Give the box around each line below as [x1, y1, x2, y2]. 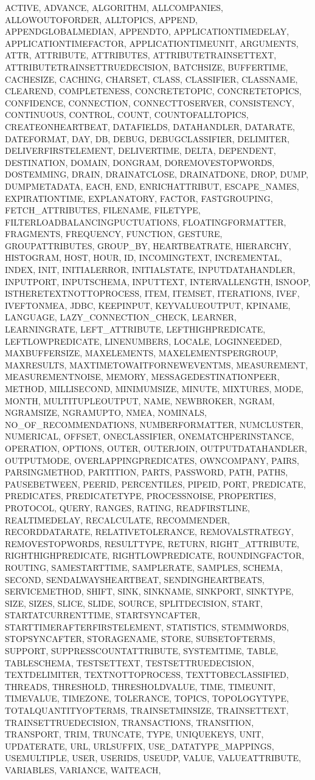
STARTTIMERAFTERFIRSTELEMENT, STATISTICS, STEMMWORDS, [5, 620, 289, 633]
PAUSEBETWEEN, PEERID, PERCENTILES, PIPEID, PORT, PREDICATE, [5, 477, 306, 490]
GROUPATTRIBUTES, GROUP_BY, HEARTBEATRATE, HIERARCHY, [5, 239, 291, 252]
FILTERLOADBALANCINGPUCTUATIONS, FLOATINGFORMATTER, [5, 215, 286, 228]
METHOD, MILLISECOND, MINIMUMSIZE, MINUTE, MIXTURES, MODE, [5, 382, 303, 395]
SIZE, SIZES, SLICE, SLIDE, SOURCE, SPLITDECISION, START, [5, 596, 263, 609]
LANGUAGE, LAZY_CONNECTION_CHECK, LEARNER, [5, 311, 237, 323]
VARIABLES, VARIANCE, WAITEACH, [5, 764, 161, 776]
